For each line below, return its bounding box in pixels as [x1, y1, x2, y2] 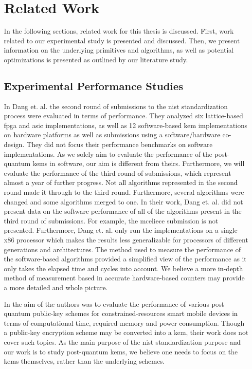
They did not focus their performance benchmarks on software [26, 139, 213, 149]
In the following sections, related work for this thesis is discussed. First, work [4, 26, 234, 36]
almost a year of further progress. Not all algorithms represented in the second [4, 177, 238, 187]
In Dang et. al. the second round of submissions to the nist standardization [4, 101, 228, 111]
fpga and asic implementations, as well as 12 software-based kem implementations [4, 120, 248, 130]
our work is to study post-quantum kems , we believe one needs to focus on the [4, 346, 238, 356]
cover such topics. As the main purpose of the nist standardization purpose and [4, 336, 241, 347]
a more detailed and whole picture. [4, 282, 108, 292]
